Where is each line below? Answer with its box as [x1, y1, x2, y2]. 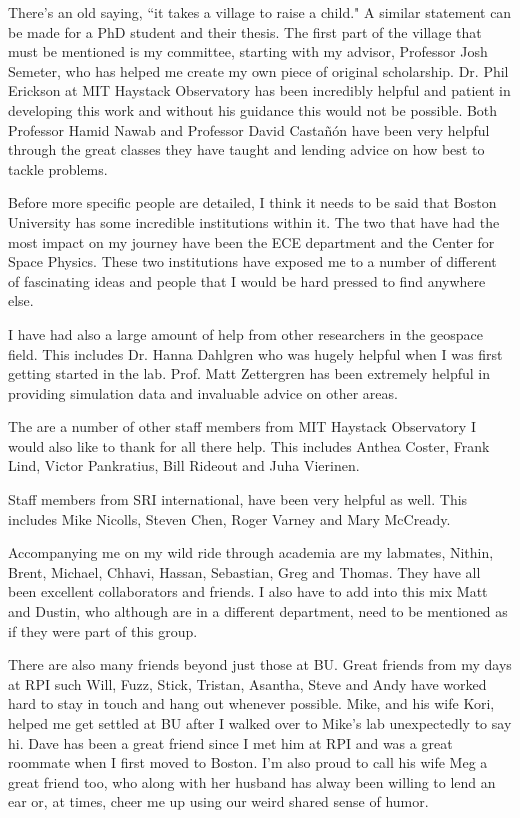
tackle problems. [8, 158, 108, 179]
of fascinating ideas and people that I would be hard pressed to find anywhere [8, 270, 486, 291]
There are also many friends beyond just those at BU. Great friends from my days [8, 654, 512, 675]
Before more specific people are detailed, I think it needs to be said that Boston [8, 192, 497, 213]
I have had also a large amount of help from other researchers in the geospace [8, 323, 483, 344]
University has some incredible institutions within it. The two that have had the [8, 211, 500, 232]
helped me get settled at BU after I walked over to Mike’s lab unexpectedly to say [8, 713, 512, 733]
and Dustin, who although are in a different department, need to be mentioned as [8, 601, 508, 622]
